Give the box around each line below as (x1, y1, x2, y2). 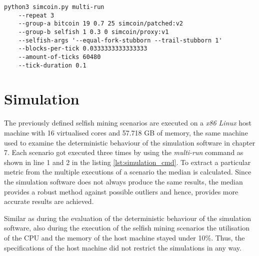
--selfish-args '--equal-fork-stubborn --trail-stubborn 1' (18, 36, 222, 44)
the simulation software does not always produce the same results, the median (4, 176, 243, 186)
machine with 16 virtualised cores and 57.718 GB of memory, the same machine (4, 127, 248, 137)
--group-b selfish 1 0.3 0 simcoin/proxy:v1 (18, 28, 169, 35)
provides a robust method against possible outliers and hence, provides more (4, 186, 238, 196)
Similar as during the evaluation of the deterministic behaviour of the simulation (4, 212, 251, 223)
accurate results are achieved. (4, 196, 94, 206)
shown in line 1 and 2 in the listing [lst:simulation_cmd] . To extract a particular (4, 156, 251, 167)
